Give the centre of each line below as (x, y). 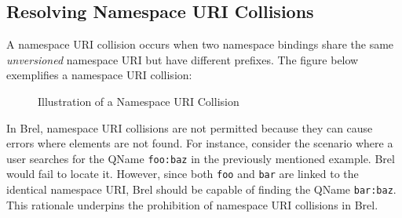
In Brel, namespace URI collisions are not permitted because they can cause (190, 127)
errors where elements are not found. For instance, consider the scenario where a (200, 143)
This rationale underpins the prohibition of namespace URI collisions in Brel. (192, 204)
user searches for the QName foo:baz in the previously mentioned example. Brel (201, 158)
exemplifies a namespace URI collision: (99, 75)
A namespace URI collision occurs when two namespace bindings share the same (200, 44)
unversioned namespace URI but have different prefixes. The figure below (183, 59)
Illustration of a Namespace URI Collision (139, 101)
